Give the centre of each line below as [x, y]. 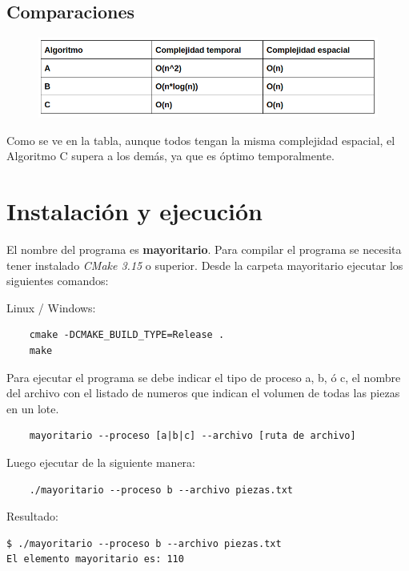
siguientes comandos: [58, 281]
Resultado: [32, 516]
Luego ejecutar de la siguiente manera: [101, 462]
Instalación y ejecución [135, 211]
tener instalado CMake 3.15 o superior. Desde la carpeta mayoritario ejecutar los [205, 265]
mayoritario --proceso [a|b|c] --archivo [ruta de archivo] [192, 436]
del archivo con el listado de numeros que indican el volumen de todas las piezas [203, 393]
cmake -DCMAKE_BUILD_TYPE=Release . [127, 335]
